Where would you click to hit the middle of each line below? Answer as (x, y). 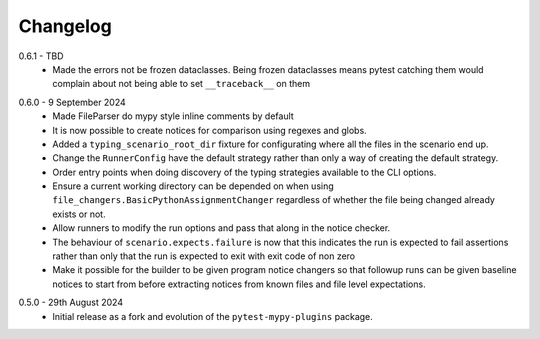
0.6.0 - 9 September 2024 (72, 102)
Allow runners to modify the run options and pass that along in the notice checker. (221, 228)
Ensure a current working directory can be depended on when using (193, 186)
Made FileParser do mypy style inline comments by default (173, 116)
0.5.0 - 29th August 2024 (71, 302)
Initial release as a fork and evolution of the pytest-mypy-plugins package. (213, 316)
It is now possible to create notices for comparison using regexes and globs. (209, 130)
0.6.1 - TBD (41, 56)
